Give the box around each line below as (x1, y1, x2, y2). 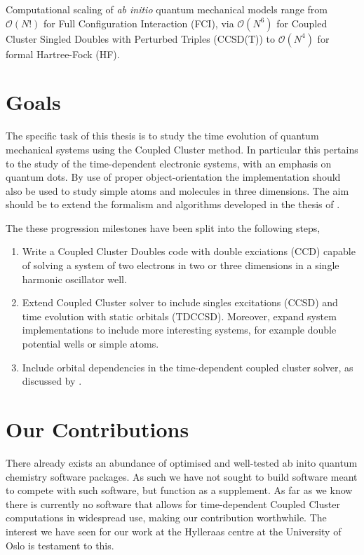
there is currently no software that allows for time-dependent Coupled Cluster (6, 496, 340, 511)
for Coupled (276, 15, 328, 30)
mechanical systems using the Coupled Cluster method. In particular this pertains (6, 142, 358, 156)
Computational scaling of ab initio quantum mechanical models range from (6, 2, 328, 16)
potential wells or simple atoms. (22, 336, 159, 351)
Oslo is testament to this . (6, 537, 114, 552)
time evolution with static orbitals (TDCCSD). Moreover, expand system (22, 308, 337, 323)
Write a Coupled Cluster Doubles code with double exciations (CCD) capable (22, 244, 356, 259)
